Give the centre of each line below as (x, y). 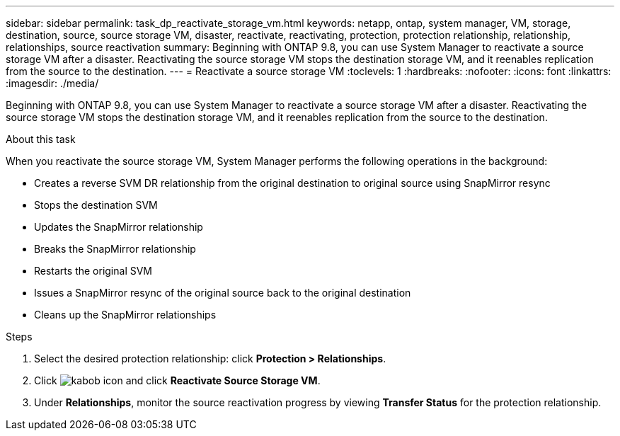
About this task (41, 139)
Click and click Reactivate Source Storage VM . (177, 380)
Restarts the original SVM (93, 271)
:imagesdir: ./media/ (52, 83)
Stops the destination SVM (96, 205)
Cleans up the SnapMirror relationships (125, 315)
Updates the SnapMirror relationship (119, 227)
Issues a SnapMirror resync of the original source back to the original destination (223, 293)
